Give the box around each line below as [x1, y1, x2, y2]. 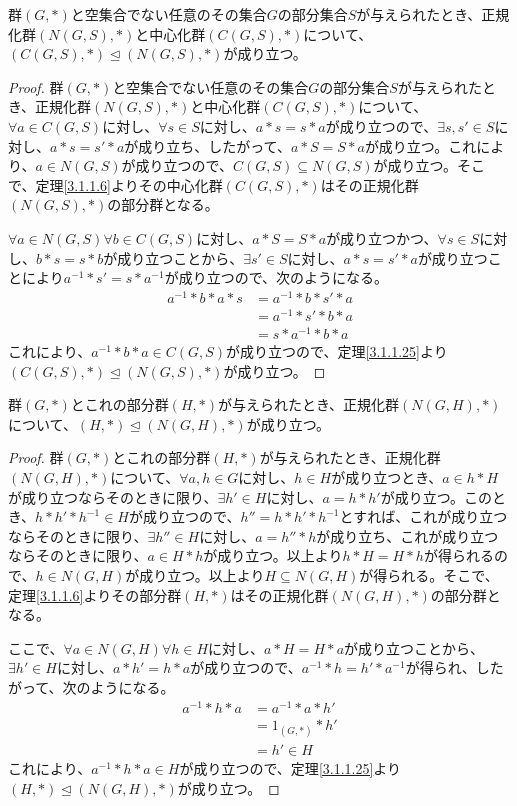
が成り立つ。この [380, 486, 493, 507]
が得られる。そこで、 [359, 564, 499, 585]
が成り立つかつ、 [326, 227, 438, 248]
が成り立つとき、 [331, 467, 443, 488]
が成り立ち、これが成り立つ [316, 525, 499, 546]
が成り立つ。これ [364, 135, 477, 156]
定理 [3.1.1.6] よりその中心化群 [35, 174, 223, 195]
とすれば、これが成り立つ [339, 506, 508, 527]
